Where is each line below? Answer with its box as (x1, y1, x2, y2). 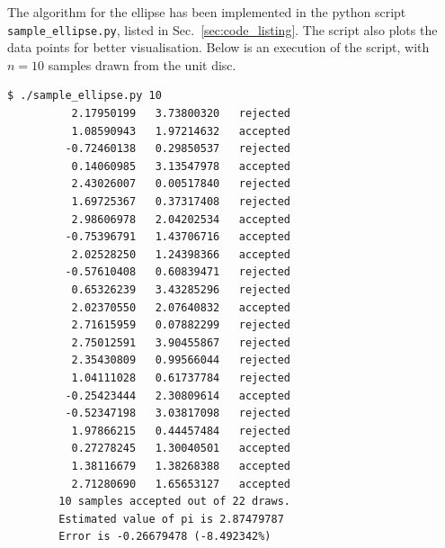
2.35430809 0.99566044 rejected (71, 354, 290, 367)
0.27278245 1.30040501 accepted (71, 442, 290, 455)
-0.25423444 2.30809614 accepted (65, 389, 290, 402)
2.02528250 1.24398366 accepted (71, 247, 290, 261)
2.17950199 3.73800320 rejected (71, 107, 290, 121)
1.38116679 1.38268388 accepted (71, 459, 290, 472)
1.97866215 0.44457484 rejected (71, 424, 290, 437)
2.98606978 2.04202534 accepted (71, 212, 290, 226)
